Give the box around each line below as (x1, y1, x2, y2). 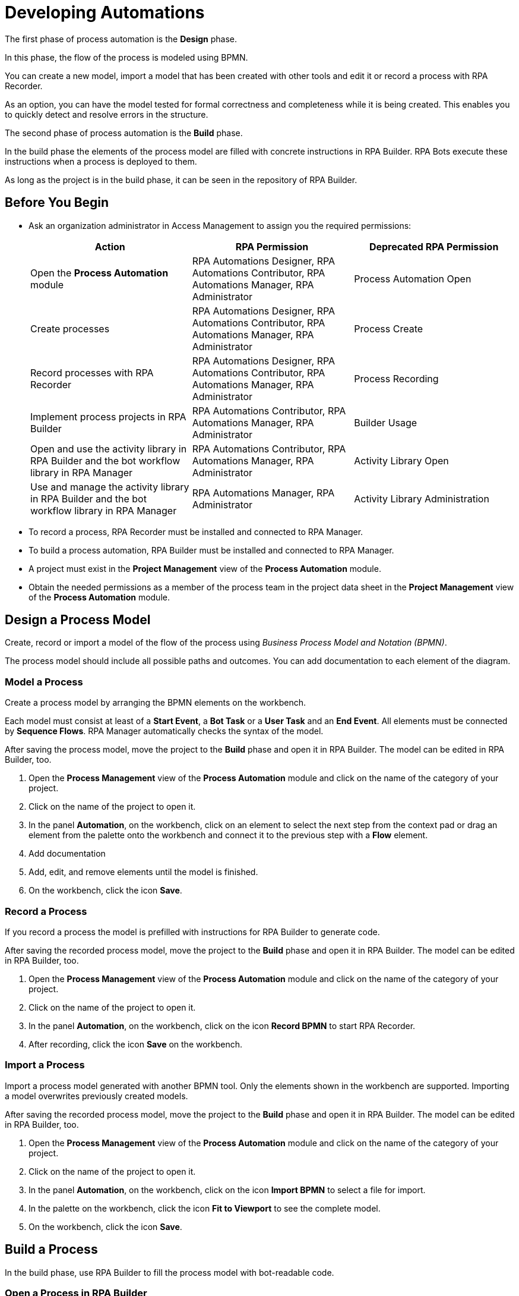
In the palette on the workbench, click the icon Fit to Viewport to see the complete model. (29, 1203, 381, 1213)
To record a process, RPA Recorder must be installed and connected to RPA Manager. (29, 526, 363, 537)
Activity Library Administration (354, 492, 489, 505)
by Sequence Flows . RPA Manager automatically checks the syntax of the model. (5, 726, 324, 737)
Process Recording (354, 372, 439, 385)
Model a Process (5, 675, 83, 688)
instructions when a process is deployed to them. (5, 156, 197, 166)
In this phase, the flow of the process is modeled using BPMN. (5, 52, 248, 62)
